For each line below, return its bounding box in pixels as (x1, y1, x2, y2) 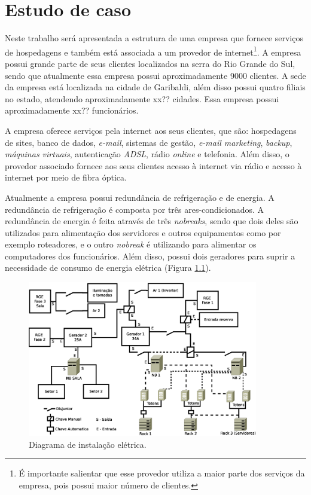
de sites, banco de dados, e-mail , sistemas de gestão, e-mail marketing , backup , (5, 136, 292, 148)
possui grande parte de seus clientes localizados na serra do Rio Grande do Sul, (5, 57, 295, 69)
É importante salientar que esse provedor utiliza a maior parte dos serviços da (19, 467, 305, 479)
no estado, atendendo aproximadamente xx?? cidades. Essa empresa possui (5, 92, 279, 105)
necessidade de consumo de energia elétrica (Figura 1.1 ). (5, 261, 211, 274)
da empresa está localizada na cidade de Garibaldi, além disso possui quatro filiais (5, 81, 306, 93)
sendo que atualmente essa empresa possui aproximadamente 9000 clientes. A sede (5, 69, 306, 81)
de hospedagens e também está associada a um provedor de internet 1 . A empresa (5, 44, 301, 58)
